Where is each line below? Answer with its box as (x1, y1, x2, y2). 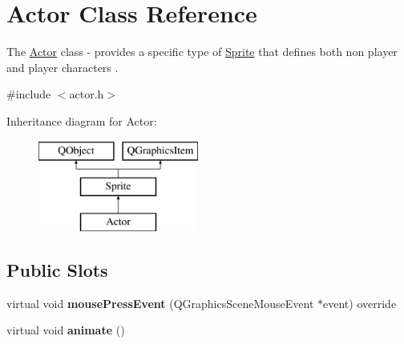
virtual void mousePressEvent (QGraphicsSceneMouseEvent (6, 294, 314, 311)
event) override (323, 294, 397, 311)
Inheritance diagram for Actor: (6, 112, 157, 129)
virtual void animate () (6, 322, 125, 338)
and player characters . (6, 58, 119, 75)
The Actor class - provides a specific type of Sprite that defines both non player (6, 43, 398, 60)
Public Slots (6, 257, 108, 282)
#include (6, 86, 51, 102)
